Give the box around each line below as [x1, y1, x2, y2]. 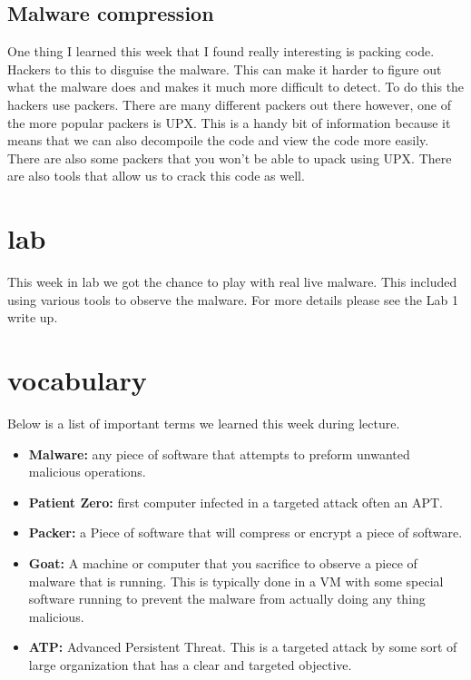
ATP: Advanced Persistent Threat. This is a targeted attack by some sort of [28, 637, 457, 656]
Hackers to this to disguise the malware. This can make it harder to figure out [7, 59, 442, 78]
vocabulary [7, 361, 147, 399]
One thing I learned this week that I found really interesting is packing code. [7, 42, 435, 61]
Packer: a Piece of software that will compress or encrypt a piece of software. [28, 523, 463, 542]
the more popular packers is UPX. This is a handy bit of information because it [7, 113, 451, 132]
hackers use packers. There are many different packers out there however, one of [7, 94, 451, 113]
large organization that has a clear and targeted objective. [28, 655, 352, 674]
